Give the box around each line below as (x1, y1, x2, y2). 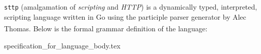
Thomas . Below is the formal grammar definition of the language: (4, 23, 208, 33)
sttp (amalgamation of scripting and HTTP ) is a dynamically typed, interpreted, (4, 2, 257, 12)
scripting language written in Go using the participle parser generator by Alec (4, 11, 246, 22)
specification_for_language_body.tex (4, 40, 121, 50)
